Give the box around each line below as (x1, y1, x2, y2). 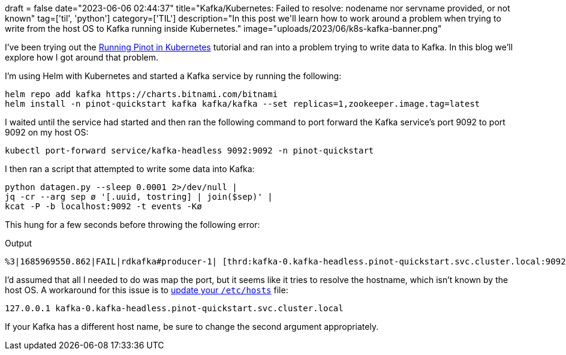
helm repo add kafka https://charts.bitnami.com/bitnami (5, 89, 278, 99)
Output (5, 238, 32, 248)
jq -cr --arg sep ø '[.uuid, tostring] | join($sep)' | (5, 192, 273, 201)
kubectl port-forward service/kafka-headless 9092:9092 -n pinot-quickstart (5, 146, 374, 155)
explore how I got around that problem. (5, 52, 159, 62)
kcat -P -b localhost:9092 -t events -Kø (5, 201, 202, 211)
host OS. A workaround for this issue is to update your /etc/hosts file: (5, 285, 288, 295)
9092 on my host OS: (5, 127, 89, 137)
